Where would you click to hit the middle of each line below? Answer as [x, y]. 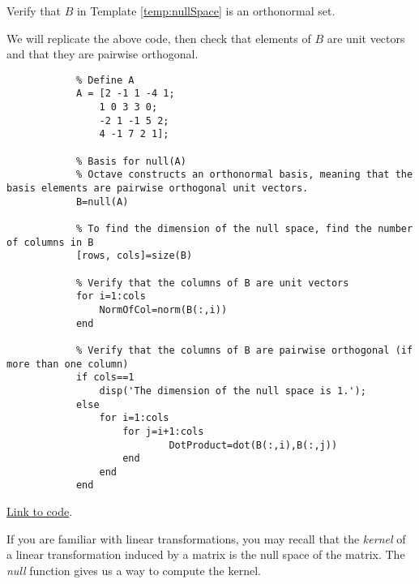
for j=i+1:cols [163, 431]
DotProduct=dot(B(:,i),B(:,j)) [253, 445]
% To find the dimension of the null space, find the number [244, 229]
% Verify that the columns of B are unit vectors [212, 283]
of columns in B [50, 242]
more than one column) [68, 364]
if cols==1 [105, 378]
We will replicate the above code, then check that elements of [159, 38]
